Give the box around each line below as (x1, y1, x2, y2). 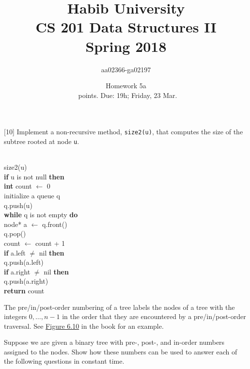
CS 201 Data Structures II (35, 17, 217, 37)
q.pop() (4, 228, 26, 239)
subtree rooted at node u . (4, 136, 79, 146)
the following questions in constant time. (4, 356, 125, 366)
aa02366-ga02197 (101, 64, 151, 74)
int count (4, 181, 32, 191)
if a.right (4, 266, 31, 276)
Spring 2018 (85, 36, 167, 56)
